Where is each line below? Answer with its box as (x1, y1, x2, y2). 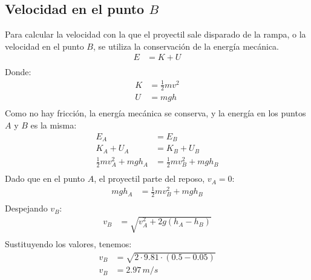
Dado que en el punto (5, 172, 85, 185)
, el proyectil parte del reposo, (94, 172, 205, 185)
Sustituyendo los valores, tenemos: (5, 238, 132, 250)
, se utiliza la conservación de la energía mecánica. (93, 39, 280, 52)
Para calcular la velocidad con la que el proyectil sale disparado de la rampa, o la (5, 28, 306, 41)
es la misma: (30, 119, 77, 132)
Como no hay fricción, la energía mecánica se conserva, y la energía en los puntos (5, 107, 306, 119)
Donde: (5, 65, 31, 78)
